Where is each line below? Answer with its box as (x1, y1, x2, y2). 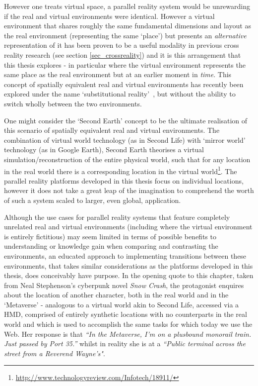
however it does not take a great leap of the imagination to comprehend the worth (4, 185, 254, 195)
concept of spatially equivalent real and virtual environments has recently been (4, 79, 244, 89)
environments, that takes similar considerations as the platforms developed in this (4, 260, 253, 271)
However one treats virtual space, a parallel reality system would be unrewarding (4, 1, 251, 11)
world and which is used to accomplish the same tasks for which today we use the (4, 319, 253, 329)
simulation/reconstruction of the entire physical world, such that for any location (4, 154, 251, 164)
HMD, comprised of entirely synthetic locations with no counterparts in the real (4, 309, 247, 319)
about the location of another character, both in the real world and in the (4, 289, 229, 300)
